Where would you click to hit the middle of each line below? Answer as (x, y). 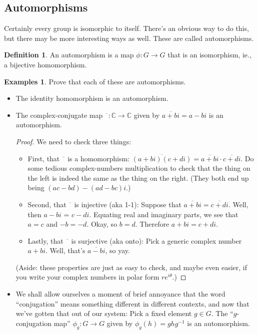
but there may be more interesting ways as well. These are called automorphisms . (129, 38)
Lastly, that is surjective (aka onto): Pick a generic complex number (135, 240)
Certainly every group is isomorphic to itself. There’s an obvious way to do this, (126, 28)
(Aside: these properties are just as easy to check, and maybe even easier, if (131, 267)
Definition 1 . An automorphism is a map (69, 55)
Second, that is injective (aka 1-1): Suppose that (104, 204)
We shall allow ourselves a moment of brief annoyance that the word (120, 294)
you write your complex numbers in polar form (87, 277)
